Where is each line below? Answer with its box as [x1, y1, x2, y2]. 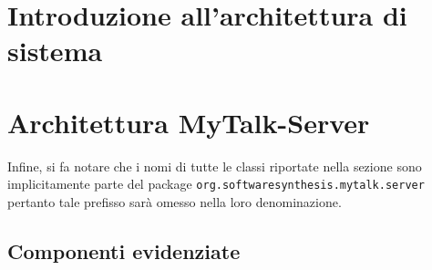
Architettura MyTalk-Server [7, 103, 370, 140]
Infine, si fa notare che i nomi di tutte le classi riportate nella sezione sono [7, 156, 422, 175]
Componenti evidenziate [7, 236, 241, 265]
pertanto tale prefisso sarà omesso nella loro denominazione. [7, 192, 342, 211]
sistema [7, 32, 103, 69]
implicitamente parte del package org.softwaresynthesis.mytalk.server [7, 174, 425, 193]
